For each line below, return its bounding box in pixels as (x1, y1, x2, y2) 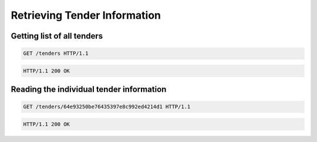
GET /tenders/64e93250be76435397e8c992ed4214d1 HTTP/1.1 (23, 103, 191, 110)
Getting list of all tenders (11, 31, 103, 41)
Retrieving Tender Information (11, 9, 161, 22)
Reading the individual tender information (11, 85, 167, 95)
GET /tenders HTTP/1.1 (23, 50, 89, 57)
